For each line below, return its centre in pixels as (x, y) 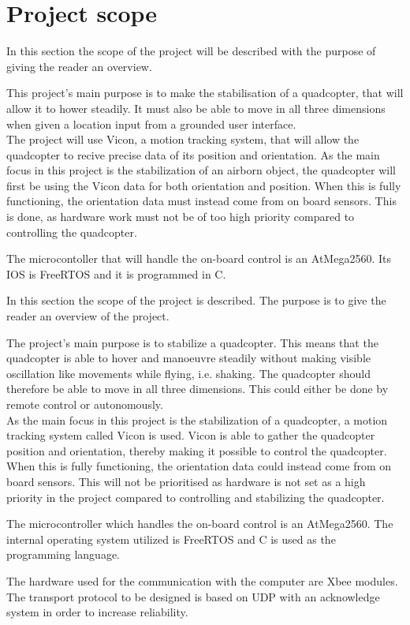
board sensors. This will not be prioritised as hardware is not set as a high (186, 481)
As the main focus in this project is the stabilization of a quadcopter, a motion (197, 419)
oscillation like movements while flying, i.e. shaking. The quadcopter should (188, 373)
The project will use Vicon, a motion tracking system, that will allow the (183, 139)
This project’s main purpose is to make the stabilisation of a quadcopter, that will (205, 93)
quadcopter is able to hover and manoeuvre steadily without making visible (188, 358)
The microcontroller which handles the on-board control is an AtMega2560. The (200, 524)
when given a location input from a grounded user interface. (151, 124)
